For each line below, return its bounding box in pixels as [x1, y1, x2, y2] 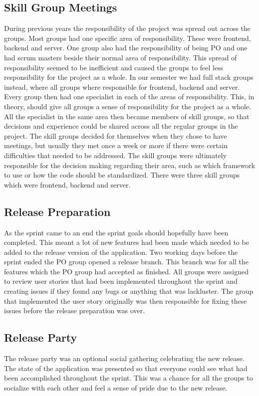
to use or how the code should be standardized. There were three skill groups [4, 170, 240, 180]
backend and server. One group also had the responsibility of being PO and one [4, 42, 248, 53]
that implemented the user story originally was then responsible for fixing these [4, 295, 247, 306]
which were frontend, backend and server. [4, 179, 131, 190]
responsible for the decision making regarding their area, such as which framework [4, 160, 256, 170]
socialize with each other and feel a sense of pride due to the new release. [4, 382, 228, 393]
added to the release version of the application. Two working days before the [4, 246, 238, 257]
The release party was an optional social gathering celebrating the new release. [4, 353, 245, 364]
